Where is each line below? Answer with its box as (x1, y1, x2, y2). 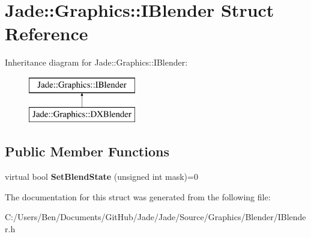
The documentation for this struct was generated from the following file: (5, 190, 271, 203)
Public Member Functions (5, 142, 169, 161)
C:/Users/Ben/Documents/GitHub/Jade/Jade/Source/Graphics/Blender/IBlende (5, 211, 306, 223)
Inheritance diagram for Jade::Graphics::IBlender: (5, 56, 188, 69)
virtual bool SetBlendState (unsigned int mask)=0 (5, 170, 198, 183)
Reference (5, 21, 88, 46)
